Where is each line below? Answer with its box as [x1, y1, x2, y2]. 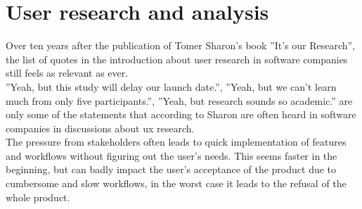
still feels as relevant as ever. [6, 65, 129, 80]
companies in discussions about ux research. [6, 120, 195, 135]
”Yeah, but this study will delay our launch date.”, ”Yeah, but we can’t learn [6, 79, 337, 94]
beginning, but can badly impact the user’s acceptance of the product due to [6, 162, 337, 177]
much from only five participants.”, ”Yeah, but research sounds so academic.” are [6, 93, 353, 108]
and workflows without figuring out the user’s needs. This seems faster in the [6, 148, 337, 163]
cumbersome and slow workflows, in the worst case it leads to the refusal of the [6, 176, 347, 191]
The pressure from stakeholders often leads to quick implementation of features [6, 134, 347, 149]
